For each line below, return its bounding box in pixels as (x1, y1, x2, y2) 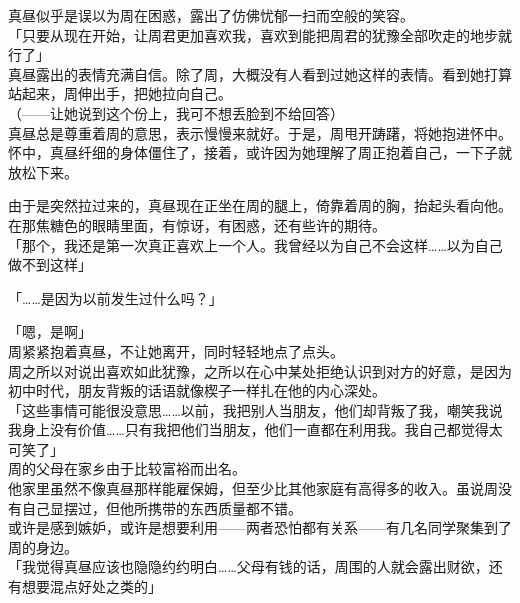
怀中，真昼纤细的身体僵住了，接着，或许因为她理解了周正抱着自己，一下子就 (8, 142, 512, 163)
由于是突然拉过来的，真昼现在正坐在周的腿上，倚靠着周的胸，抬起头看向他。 (8, 195, 512, 216)
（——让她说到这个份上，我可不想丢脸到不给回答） (8, 102, 344, 123)
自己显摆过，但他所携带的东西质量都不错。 (21, 497, 302, 518)
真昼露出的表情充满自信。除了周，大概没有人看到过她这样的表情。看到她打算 (8, 63, 512, 84)
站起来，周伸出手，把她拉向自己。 (8, 83, 232, 104)
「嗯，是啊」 (8, 321, 92, 342)
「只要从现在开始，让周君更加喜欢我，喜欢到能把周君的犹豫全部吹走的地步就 (8, 24, 512, 45)
